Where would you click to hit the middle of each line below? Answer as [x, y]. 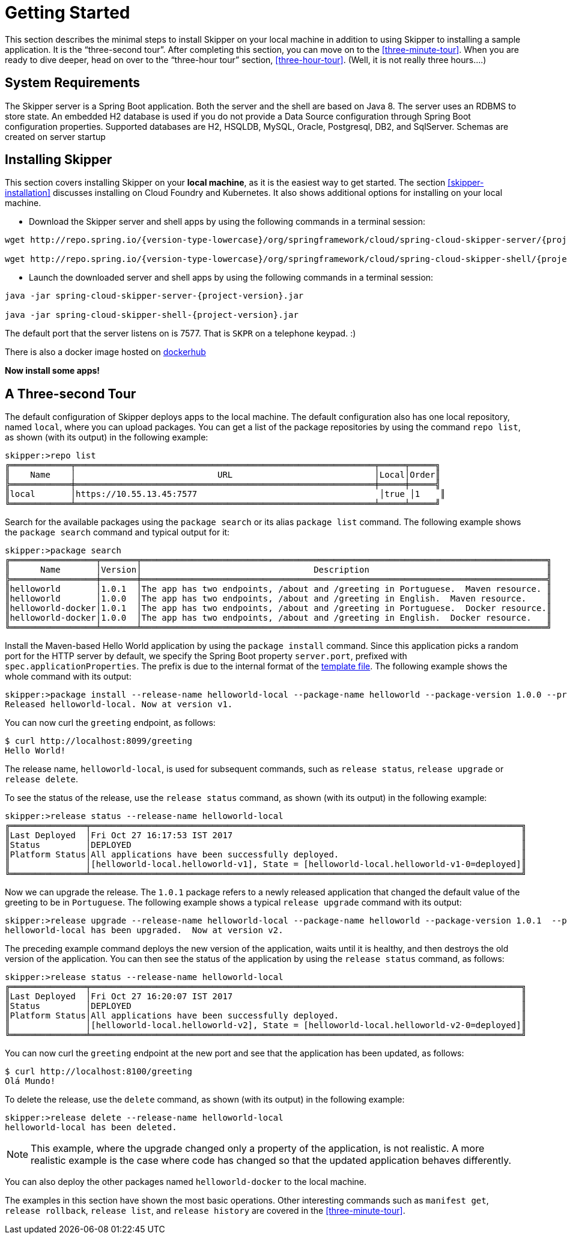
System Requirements [72, 83]
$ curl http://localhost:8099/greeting [99, 741]
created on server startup [55, 136]
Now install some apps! [53, 371]
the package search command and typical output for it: [117, 532]
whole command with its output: [68, 677]
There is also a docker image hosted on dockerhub [105, 352]
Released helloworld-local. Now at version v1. [119, 705]
